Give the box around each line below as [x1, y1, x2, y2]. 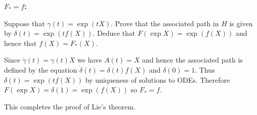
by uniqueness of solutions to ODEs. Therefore [85, 74, 230, 85]
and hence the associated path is [142, 54, 243, 65]
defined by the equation [4, 64, 77, 75]
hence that [4, 37, 37, 48]
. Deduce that [93, 28, 136, 38]
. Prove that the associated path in [111, 18, 219, 28]
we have [77, 54, 102, 65]
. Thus [195, 64, 215, 75]
